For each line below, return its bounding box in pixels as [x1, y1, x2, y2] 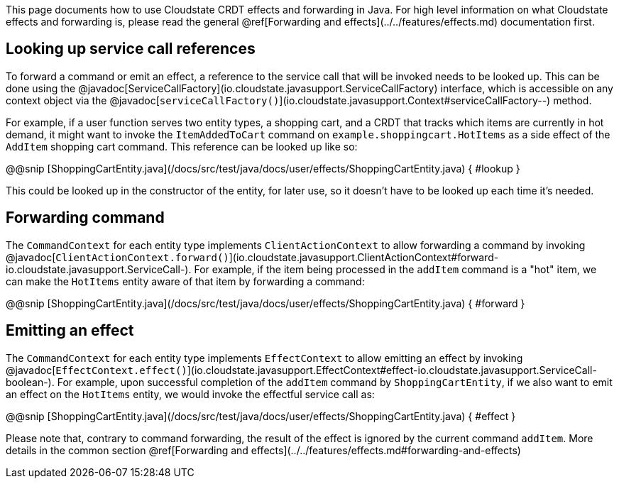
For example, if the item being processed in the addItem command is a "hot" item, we [194, 263, 597, 275]
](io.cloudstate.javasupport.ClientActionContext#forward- [229, 251, 499, 263]
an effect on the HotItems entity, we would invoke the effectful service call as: [6, 387, 375, 400]
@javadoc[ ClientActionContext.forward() [6, 251, 229, 263]
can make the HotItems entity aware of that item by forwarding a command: [6, 275, 365, 287]
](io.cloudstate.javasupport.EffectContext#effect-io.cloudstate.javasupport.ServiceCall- [187, 363, 597, 376]
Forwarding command [6, 209, 165, 227]
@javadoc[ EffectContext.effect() [6, 363, 187, 376]
